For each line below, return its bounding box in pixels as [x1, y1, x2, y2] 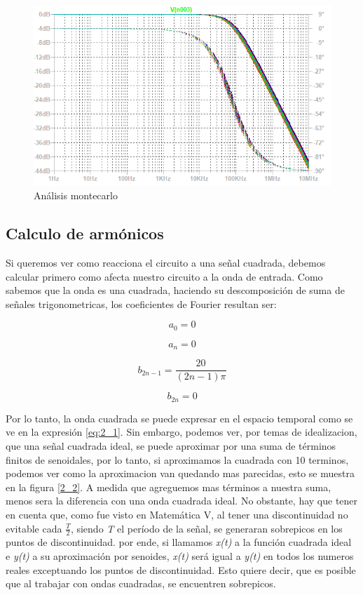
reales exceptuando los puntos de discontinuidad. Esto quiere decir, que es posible [6, 562, 356, 577]
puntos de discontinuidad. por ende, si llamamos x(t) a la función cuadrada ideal [6, 535, 352, 549]
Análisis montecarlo [34, 188, 118, 203]
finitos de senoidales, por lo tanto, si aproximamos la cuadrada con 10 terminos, [6, 452, 349, 467]
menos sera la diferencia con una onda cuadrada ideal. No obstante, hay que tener [6, 493, 358, 508]
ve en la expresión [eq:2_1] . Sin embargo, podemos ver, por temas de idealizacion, [6, 424, 357, 439]
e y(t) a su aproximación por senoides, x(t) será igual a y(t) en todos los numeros [6, 549, 354, 563]
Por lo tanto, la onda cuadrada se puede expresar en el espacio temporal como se [6, 410, 353, 425]
